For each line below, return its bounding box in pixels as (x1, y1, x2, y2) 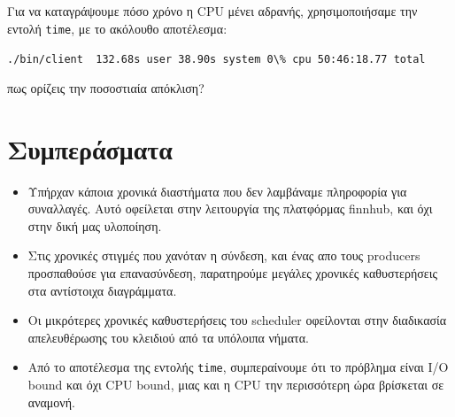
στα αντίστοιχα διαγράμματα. (27, 281, 177, 299)
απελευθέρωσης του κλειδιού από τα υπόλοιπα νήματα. (27, 328, 309, 346)
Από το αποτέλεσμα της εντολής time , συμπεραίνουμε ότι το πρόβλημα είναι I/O (27, 358, 449, 376)
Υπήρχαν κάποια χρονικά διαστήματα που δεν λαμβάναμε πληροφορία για (27, 181, 407, 200)
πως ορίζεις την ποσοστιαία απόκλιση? (7, 78, 204, 97)
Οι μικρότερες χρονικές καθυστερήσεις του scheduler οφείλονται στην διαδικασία (27, 311, 447, 329)
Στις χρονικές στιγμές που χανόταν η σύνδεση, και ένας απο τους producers (27, 246, 420, 265)
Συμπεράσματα (7, 130, 173, 166)
